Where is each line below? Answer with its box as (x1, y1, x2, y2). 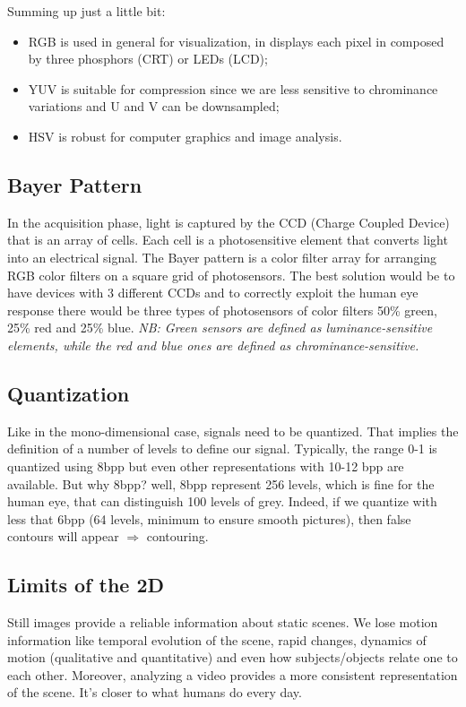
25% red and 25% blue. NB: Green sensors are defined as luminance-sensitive (7, 318, 433, 337)
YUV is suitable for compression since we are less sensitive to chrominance (28, 79, 438, 98)
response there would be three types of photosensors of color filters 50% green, (7, 300, 437, 319)
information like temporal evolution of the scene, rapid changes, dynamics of (7, 630, 427, 649)
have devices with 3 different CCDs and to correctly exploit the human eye (7, 283, 419, 302)
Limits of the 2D (7, 571, 165, 599)
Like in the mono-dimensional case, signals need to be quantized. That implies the (7, 421, 459, 440)
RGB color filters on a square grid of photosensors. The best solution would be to (7, 265, 455, 284)
